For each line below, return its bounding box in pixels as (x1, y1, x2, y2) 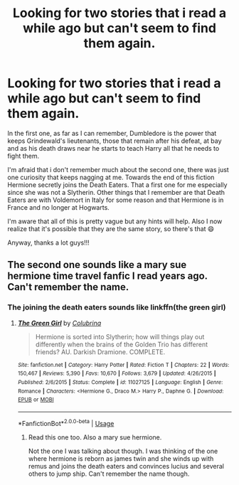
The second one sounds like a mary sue (7, 259, 187, 271)
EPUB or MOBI (17, 396, 55, 403)
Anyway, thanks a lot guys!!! (7, 238, 90, 247)
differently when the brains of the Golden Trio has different (35, 340, 208, 348)
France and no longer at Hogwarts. (7, 203, 110, 211)
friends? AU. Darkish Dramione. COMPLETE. (35, 347, 166, 356)
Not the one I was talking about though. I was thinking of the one (28, 447, 218, 455)
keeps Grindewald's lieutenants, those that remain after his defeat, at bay (7, 137, 222, 145)
